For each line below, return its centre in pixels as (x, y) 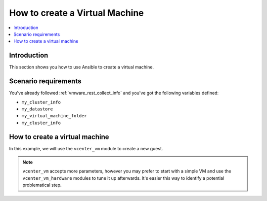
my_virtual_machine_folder (54, 116)
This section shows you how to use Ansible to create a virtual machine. (82, 67)
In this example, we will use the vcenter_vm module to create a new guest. (86, 148)
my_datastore (37, 109)
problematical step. (42, 185)
